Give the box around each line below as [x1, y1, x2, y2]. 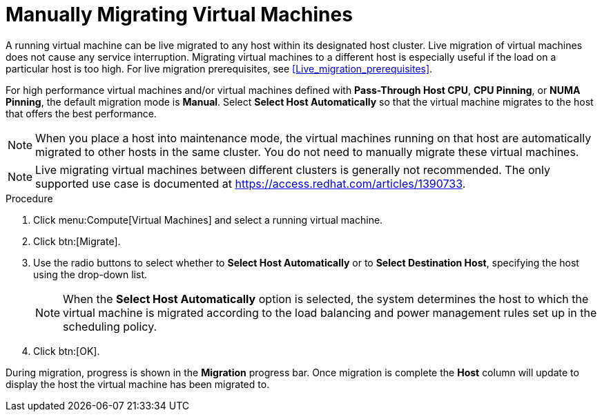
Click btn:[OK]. [33, 345, 100, 357]
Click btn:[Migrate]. [33, 235, 121, 247]
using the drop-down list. [33, 268, 147, 280]
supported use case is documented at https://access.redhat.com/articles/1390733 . [35, 176, 466, 191]
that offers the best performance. [6, 107, 157, 119]
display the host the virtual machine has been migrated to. [6, 378, 270, 390]
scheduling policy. [63, 319, 157, 333]
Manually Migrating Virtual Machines [6, 3, 353, 26]
